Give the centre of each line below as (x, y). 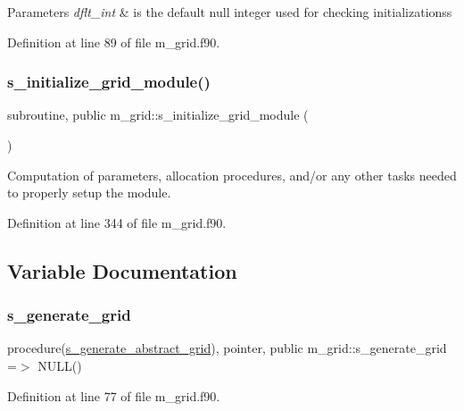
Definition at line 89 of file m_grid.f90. (114, 42)
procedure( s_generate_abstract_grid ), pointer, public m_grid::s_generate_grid (227, 348)
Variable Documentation (122, 270)
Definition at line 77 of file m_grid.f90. (114, 395)
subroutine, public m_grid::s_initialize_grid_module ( (158, 115)
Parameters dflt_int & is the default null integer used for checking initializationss (230, 12)
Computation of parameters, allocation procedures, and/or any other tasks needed (232, 175)
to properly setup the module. (89, 193)
